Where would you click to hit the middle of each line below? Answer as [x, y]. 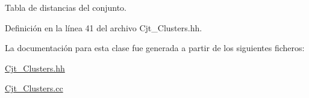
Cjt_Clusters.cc [34, 88]
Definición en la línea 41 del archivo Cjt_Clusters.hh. [104, 27]
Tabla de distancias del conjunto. [66, 7]
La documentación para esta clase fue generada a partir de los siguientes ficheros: [155, 48]
